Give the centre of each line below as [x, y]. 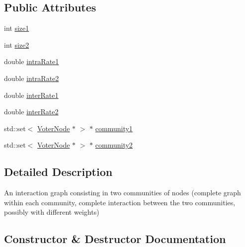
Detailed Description [58, 172]
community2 [114, 145]
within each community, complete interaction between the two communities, [120, 202]
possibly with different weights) [52, 212]
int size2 [17, 44]
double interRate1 [31, 95]
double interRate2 [31, 112]
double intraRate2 [32, 78]
